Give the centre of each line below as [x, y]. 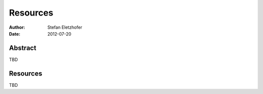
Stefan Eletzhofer [65, 27]
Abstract [23, 48]
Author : [17, 27]
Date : [15, 34]
